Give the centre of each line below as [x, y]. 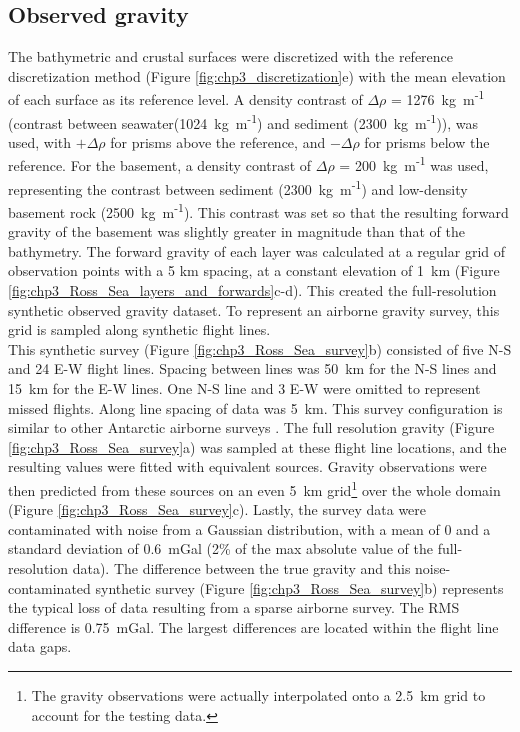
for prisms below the [427, 141]
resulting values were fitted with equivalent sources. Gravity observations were [247, 466]
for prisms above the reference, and [218, 141]
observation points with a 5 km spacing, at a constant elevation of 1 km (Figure [254, 270]
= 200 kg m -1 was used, [414, 164]
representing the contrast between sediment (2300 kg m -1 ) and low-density [238, 187]
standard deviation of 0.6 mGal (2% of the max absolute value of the [220, 548]
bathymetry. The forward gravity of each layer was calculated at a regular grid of [256, 250]
